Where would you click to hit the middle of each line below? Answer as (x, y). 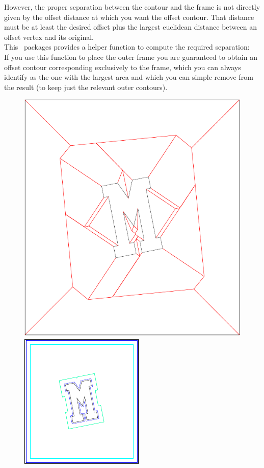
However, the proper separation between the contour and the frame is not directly (132, 7)
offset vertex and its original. (49, 37)
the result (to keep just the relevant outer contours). (86, 87)
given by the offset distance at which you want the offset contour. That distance (129, 17)
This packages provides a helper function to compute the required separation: (127, 47)
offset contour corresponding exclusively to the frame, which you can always (123, 67)
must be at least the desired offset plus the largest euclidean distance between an (130, 27)
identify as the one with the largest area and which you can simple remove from (129, 77)
